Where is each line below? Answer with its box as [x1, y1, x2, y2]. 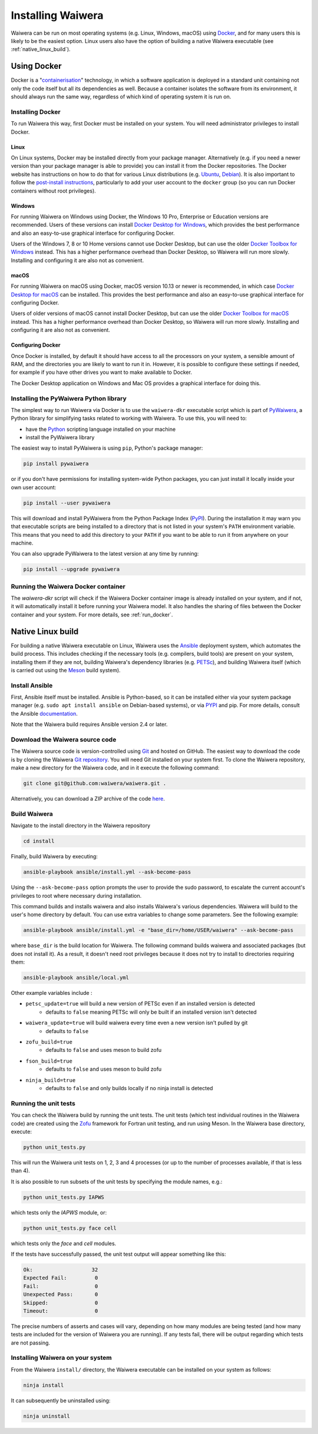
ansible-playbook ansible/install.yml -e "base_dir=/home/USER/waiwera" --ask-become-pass [23, 927, 294, 934]
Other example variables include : [11, 990, 92, 997]
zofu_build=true [25, 1039, 73, 1045]
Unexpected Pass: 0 [23, 1291, 98, 1298]
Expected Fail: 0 [23, 1274, 98, 1282]
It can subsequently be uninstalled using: [11, 1397, 111, 1404]
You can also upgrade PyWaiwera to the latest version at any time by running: [11, 550, 199, 557]
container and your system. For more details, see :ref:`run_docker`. [11, 611, 173, 618]
